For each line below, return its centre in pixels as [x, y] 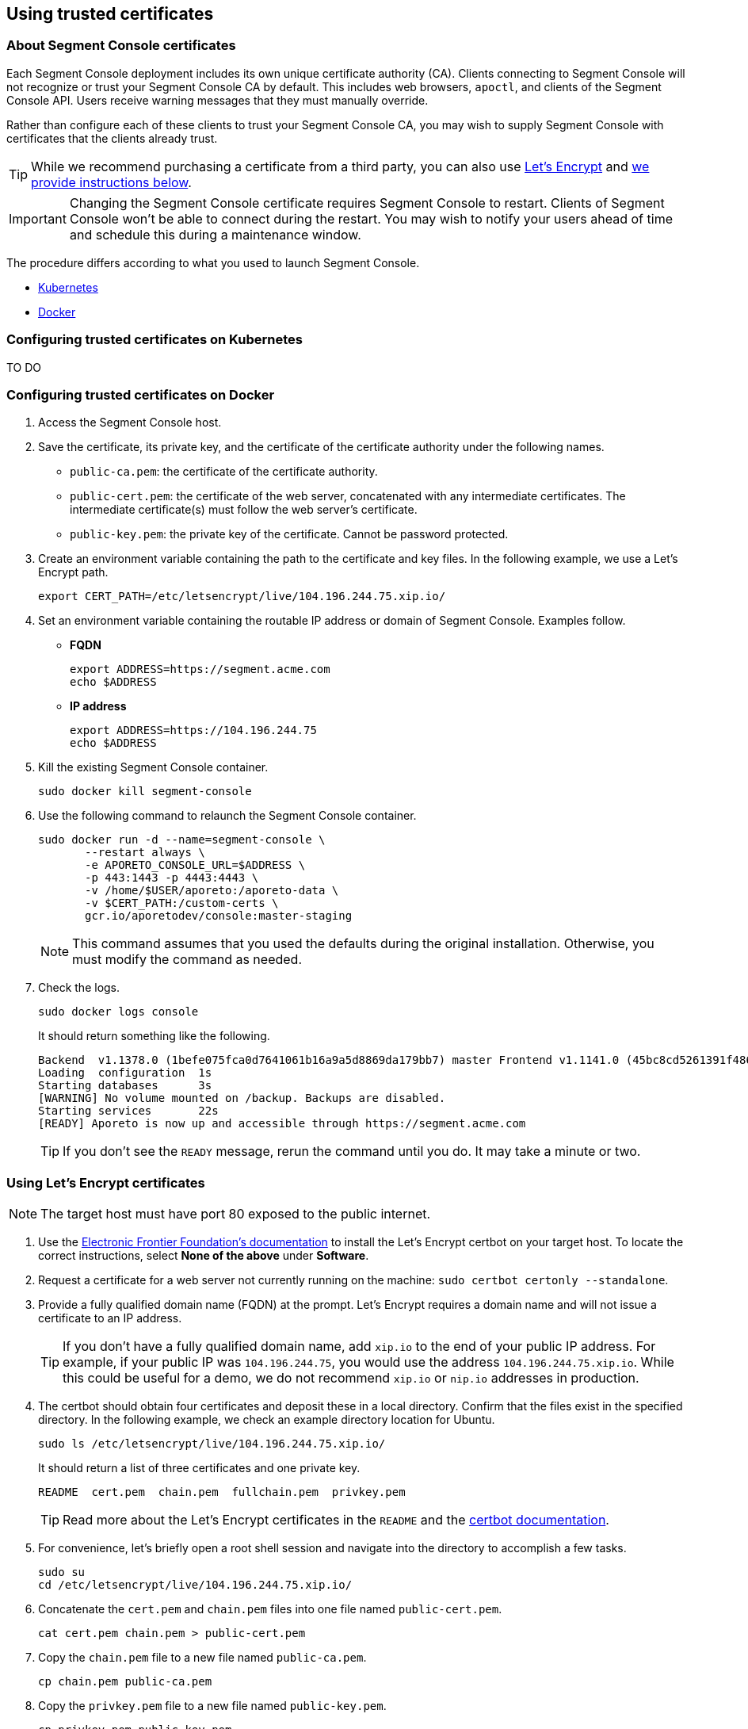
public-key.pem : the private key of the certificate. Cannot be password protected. [289, 534]
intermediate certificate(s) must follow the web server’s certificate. [244, 510]
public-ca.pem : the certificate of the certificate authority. [224, 472]
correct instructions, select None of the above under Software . [204, 1256]
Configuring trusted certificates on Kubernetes [155, 340]
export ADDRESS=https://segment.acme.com [200, 669]
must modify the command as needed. [187, 960]
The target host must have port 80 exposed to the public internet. [236, 1214]
